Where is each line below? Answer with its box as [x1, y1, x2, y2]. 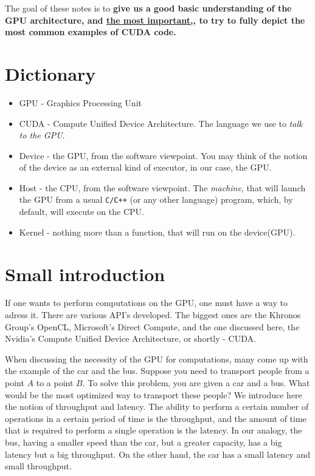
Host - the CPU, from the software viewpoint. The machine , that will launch [19, 181, 306, 194]
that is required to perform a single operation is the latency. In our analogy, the [5, 424, 302, 437]
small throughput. [5, 460, 72, 472]
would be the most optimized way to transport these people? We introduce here [5, 388, 302, 401]
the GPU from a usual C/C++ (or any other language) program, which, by [19, 193, 293, 206]
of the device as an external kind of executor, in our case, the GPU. [19, 161, 272, 174]
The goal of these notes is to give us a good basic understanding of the [5, 2, 292, 14]
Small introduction [5, 261, 165, 286]
